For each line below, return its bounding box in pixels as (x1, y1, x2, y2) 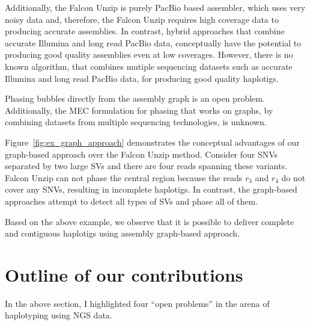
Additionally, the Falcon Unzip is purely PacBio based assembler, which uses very (5, 1, 306, 13)
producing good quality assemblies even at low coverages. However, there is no (5, 48, 293, 61)
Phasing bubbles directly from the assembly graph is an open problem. (5, 92, 265, 105)
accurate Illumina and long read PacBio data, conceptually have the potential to (5, 36, 302, 49)
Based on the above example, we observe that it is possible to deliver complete (5, 215, 294, 227)
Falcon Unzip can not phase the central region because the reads (5, 171, 243, 184)
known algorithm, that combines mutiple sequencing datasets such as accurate (5, 60, 293, 72)
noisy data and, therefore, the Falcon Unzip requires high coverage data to (5, 13, 279, 25)
